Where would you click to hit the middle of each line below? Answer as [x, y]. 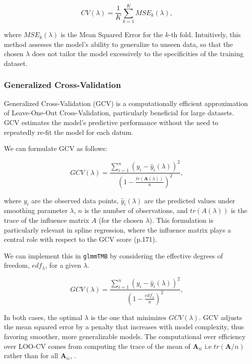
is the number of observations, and [136, 210]
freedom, [17, 265]
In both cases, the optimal [43, 317]
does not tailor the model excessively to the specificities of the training [138, 54]
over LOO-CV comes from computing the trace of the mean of [97, 346]
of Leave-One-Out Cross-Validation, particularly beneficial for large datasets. [119, 113]
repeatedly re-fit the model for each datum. [69, 132]
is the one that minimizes [128, 317]
